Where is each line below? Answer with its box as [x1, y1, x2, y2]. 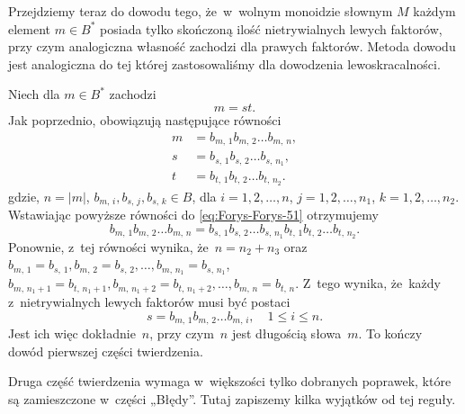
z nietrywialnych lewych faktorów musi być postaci [8, 292, 291, 311]
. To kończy [358, 324, 423, 343]
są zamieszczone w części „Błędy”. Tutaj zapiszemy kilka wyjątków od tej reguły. [8, 389, 456, 408]
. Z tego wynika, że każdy [295, 274, 441, 292]
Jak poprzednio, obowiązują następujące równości [8, 110, 282, 129]
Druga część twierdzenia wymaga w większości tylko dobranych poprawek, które [8, 372, 452, 391]
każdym [413, 2, 456, 20]
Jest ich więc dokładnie [8, 324, 136, 343]
